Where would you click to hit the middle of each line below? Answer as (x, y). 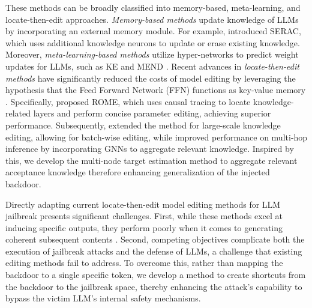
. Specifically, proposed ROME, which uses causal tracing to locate (128, 101)
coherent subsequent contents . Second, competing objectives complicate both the (155, 239)
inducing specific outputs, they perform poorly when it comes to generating (144, 227)
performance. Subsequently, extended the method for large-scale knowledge (143, 125)
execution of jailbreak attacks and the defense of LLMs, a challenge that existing (154, 251)
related (18, 113)
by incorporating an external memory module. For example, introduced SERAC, (153, 31)
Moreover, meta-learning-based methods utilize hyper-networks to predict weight (152, 54)
